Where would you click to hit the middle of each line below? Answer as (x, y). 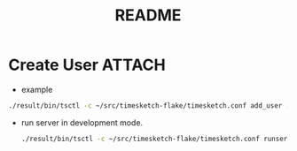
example (37, 89)
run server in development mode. (82, 122)
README (148, 15)
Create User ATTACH (87, 65)
